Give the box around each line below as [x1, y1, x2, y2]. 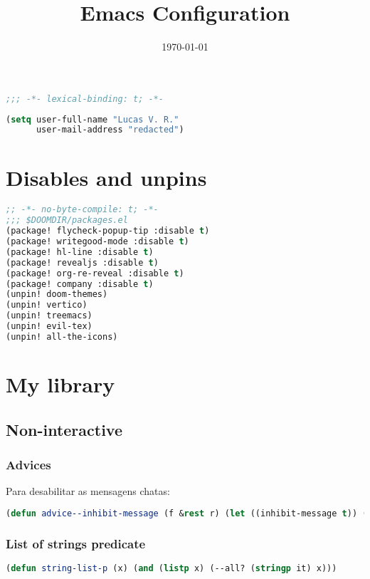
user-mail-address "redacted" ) [36, 125, 184, 135]
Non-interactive [6, 418, 122, 440]
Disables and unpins [6, 162, 207, 192]
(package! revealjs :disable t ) [6, 257, 159, 268]
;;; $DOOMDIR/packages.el [6, 215, 128, 226]
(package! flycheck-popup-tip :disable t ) [6, 226, 210, 236]
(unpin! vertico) [6, 300, 88, 311]
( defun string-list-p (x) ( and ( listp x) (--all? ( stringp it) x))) [6, 563, 337, 573]
